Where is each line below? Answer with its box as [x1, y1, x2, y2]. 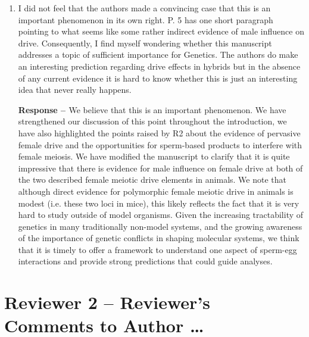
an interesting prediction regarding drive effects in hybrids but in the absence [18, 60, 301, 72]
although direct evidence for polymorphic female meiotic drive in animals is [18, 185, 294, 197]
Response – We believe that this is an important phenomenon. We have [18, 103, 286, 116]
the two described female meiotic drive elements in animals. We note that [18, 173, 286, 186]
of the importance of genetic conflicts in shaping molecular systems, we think [18, 232, 299, 244]
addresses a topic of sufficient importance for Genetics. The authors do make [18, 48, 298, 61]
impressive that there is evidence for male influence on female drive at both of [18, 161, 303, 174]
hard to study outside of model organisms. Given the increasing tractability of [18, 208, 304, 221]
